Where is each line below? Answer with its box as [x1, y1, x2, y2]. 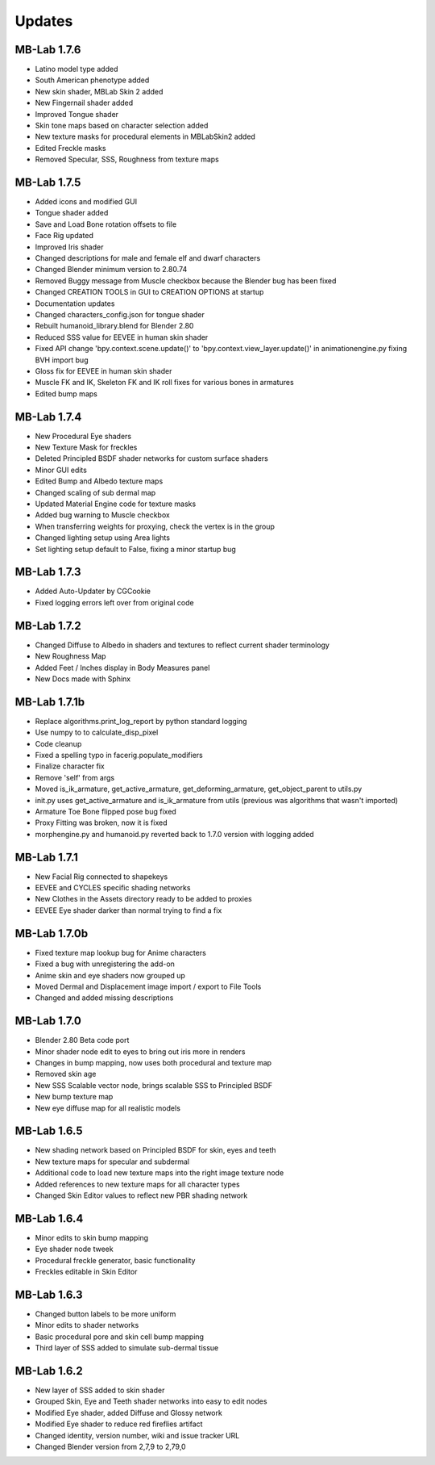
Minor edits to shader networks [35, 1321, 139, 1330]
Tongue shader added [35, 208, 109, 218]
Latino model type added [35, 65, 118, 74]
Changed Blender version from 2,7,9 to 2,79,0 [35, 1442, 186, 1452]
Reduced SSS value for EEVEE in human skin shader [35, 332, 209, 342]
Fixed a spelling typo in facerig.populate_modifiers [35, 751, 203, 760]
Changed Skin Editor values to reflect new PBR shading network [35, 1191, 248, 1200]
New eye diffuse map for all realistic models [35, 1103, 181, 1113]
